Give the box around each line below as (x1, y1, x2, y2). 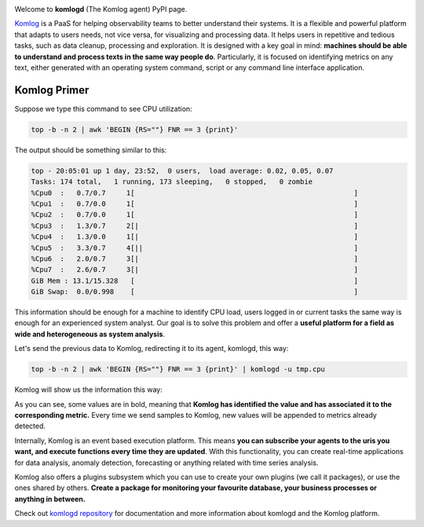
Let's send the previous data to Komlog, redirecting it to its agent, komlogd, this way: (14, 344, 289, 353)
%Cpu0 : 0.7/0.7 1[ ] (31, 188, 359, 197)
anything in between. (14, 494, 86, 503)
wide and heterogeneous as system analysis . (14, 329, 165, 339)
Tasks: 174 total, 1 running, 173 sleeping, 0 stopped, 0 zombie (31, 177, 313, 186)
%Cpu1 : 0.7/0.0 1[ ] (31, 199, 359, 208)
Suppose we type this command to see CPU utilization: (14, 104, 192, 113)
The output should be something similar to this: (14, 145, 167, 155)
